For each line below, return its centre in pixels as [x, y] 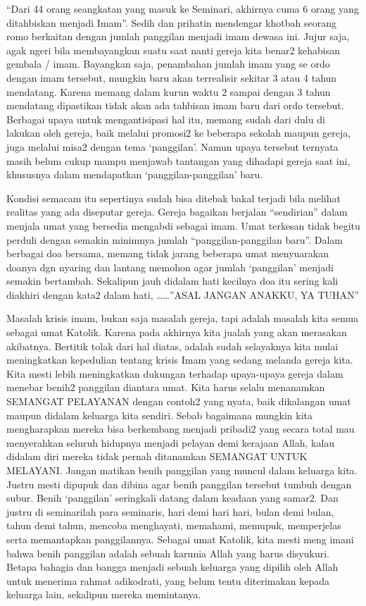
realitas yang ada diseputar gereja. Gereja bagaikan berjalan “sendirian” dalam [177, 212]
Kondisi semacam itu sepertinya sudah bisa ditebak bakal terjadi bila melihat [173, 198]
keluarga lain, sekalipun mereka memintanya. [104, 594]
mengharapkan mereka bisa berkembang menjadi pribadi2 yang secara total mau [181, 429]
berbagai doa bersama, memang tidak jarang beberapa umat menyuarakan [168, 253]
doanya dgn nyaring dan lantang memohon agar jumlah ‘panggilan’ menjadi [170, 267]
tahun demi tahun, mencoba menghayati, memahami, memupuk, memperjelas [174, 525]
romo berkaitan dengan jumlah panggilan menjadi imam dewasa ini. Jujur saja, [178, 36]
